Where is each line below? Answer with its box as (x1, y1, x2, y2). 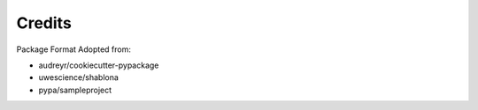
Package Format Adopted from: (16, 44, 132, 55)
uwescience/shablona (38, 72, 119, 83)
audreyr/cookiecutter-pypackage (38, 60, 159, 70)
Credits (16, 13, 73, 33)
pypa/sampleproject (38, 84, 112, 95)
